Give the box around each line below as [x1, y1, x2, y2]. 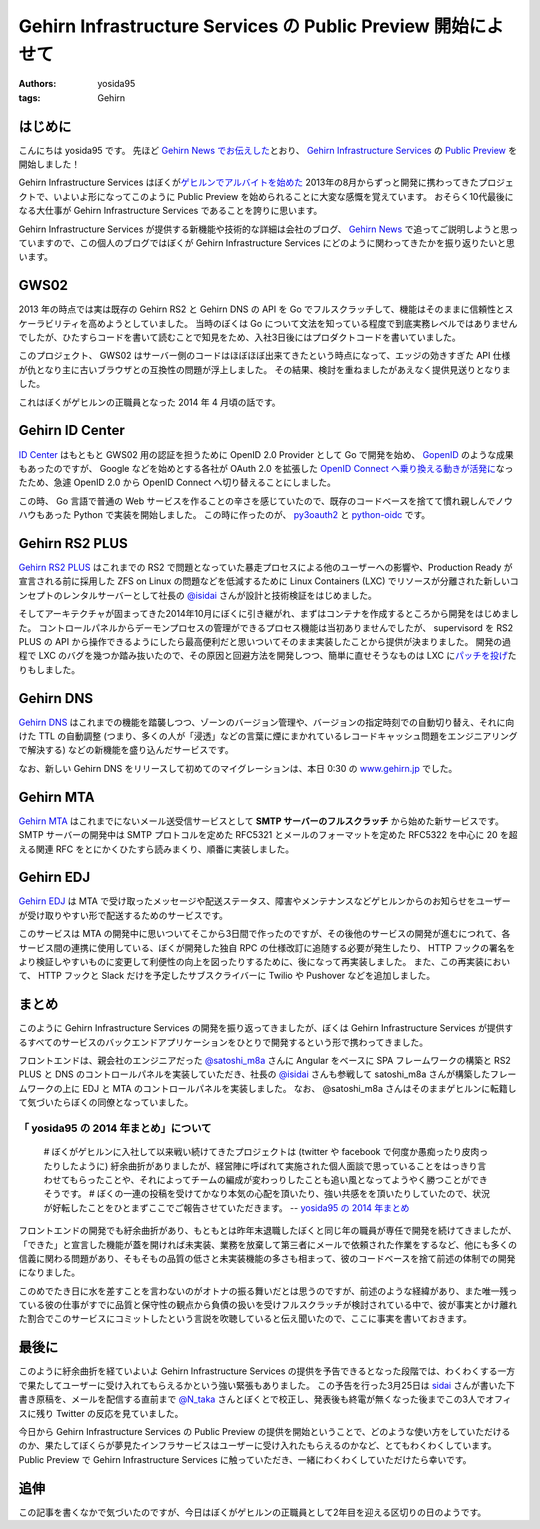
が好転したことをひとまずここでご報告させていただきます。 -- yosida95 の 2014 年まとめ [43, 1201, 410, 1214]
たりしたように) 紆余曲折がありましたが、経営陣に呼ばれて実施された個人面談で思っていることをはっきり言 [43, 1160, 487, 1172]
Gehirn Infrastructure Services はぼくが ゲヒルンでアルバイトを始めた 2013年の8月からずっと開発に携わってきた [18, 176, 479, 189]
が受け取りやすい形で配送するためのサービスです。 [18, 909, 229, 921]
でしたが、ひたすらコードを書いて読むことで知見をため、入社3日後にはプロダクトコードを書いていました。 [18, 331, 462, 344]
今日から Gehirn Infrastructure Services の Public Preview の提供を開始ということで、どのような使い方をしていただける [18, 1425, 511, 1437]
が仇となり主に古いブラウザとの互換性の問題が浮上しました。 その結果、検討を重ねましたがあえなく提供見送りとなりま [18, 363, 511, 375]
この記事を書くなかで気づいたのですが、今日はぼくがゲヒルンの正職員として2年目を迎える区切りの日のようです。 [18, 1506, 487, 1518]
